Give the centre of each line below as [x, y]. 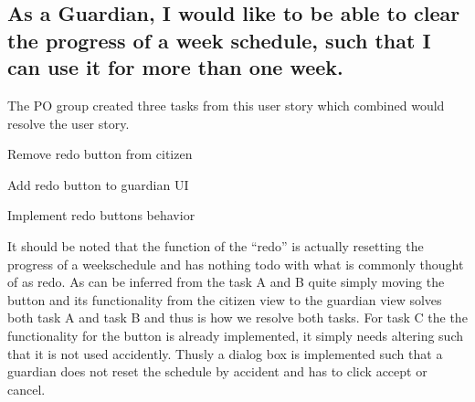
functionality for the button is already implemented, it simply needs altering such [236, 335]
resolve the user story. [69, 123]
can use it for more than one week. [175, 67]
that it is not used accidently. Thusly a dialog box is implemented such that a [225, 353]
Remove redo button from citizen [100, 154]
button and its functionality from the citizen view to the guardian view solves [225, 299]
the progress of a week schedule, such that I [219, 40]
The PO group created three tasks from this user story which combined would [226, 105]
